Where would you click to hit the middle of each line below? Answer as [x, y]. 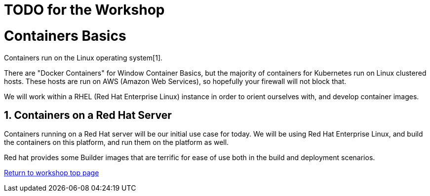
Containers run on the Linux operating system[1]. [83, 57]
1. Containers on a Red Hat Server [88, 115]
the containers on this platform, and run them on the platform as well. [117, 142]
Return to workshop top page [52, 173]
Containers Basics [65, 36]
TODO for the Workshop [84, 10]
